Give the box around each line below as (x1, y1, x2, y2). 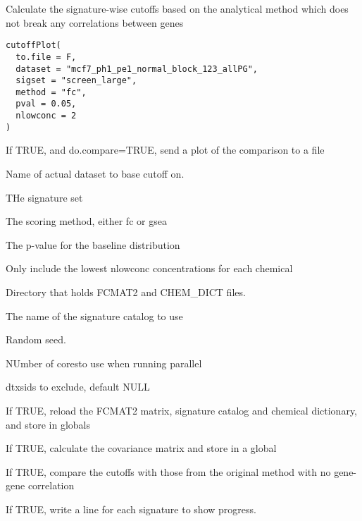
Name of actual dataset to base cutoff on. (6, 166, 185, 181)
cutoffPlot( (6, 40, 61, 51)
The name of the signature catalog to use (6, 308, 183, 323)
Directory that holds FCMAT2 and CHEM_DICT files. (6, 285, 246, 299)
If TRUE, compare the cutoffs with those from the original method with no (6, 464, 331, 479)
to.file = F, (15, 51, 77, 62)
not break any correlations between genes (6, 15, 184, 30)
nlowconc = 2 (15, 111, 77, 121)
